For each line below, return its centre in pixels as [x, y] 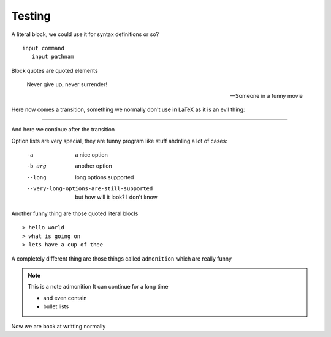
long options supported [105, 177]
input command [43, 48]
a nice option [92, 155]
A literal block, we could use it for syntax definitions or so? [85, 34]
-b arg [36, 166]
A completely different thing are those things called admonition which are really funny [122, 258]
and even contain [65, 298]
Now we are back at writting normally [59, 326]
